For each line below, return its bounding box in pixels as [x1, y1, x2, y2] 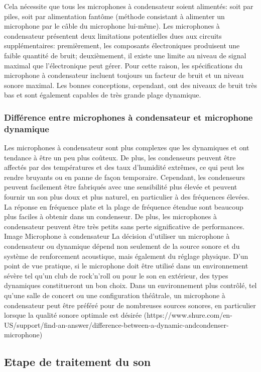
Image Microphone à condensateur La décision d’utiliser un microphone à [4, 231, 230, 241]
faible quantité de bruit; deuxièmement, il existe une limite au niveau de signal [4, 50, 246, 60]
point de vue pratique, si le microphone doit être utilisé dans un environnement [4, 260, 248, 271]
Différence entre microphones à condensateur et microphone [4, 111, 253, 123]
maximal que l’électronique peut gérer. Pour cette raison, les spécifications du [4, 60, 243, 70]
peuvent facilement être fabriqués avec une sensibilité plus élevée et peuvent [4, 181, 237, 192]
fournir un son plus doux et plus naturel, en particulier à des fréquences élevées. [4, 192, 250, 202]
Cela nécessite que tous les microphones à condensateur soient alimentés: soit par [4, 1, 253, 11]
